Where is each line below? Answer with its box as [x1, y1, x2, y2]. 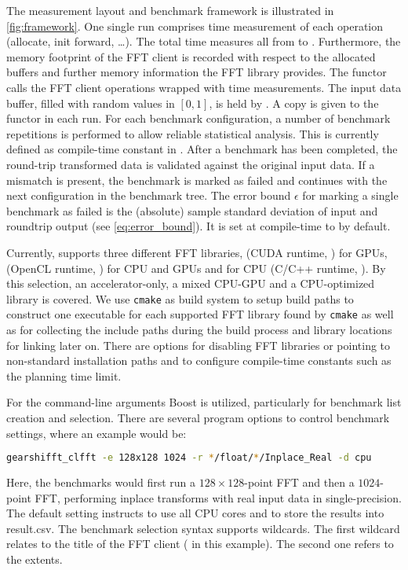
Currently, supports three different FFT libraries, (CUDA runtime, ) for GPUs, [6, 244, 388, 260]
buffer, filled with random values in [6, 94, 175, 111]
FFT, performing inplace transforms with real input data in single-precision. [35, 489, 402, 506]
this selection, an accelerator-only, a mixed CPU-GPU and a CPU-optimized [6, 275, 375, 292]
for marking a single [302, 187, 399, 204]
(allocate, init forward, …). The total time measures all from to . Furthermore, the [6, 33, 401, 50]
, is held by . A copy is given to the [209, 94, 379, 111]
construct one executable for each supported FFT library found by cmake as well [6, 306, 394, 322]
